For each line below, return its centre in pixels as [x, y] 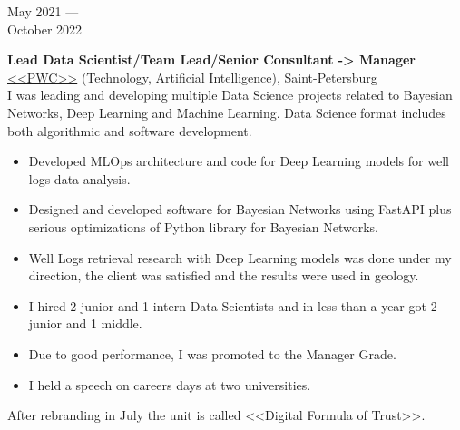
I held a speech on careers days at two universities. [170, 384]
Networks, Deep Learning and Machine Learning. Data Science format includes [227, 112]
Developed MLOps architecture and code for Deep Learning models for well [239, 161]
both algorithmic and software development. [130, 130]
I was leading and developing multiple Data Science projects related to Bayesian [230, 95]
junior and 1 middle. [85, 323]
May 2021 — [43, 11]
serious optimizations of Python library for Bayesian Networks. [204, 226]
